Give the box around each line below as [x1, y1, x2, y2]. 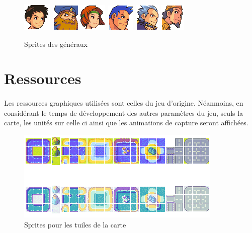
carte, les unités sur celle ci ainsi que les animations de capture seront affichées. [4, 117, 248, 128]
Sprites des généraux [24, 38, 88, 49]
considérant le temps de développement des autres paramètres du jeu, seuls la [4, 107, 243, 118]
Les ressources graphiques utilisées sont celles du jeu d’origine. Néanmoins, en [4, 98, 243, 108]
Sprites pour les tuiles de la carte [24, 219, 126, 229]
